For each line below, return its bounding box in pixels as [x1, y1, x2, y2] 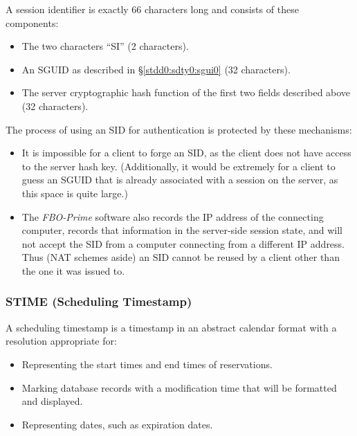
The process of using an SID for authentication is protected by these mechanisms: [6, 122, 352, 136]
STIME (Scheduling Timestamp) [6, 293, 192, 310]
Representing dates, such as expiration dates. [21, 417, 213, 431]
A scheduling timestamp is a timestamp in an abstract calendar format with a [6, 320, 337, 334]
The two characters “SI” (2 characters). [21, 39, 189, 53]
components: [6, 15, 59, 30]
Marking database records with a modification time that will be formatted [21, 380, 337, 394]
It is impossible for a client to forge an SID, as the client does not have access [21, 145, 351, 160]
